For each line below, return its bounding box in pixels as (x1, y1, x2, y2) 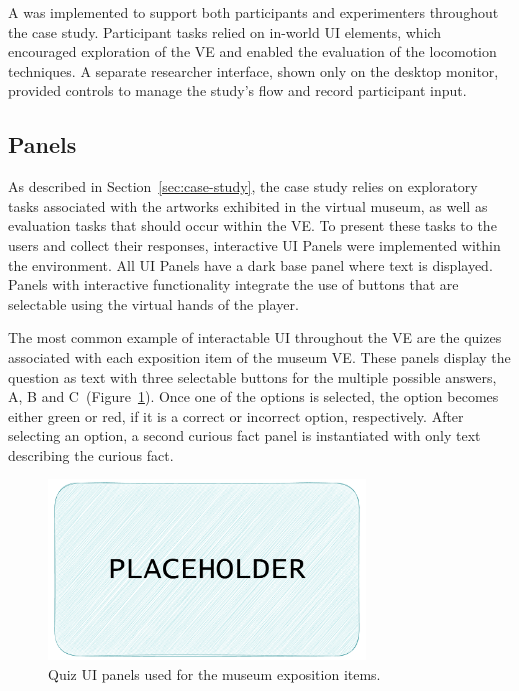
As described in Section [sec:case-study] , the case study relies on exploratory (8, 176, 478, 197)
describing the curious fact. (8, 444, 174, 465)
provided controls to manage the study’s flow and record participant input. (8, 80, 467, 101)
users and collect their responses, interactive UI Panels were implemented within (8, 234, 501, 255)
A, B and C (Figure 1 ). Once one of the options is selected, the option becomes (8, 386, 499, 407)
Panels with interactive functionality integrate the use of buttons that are (8, 274, 459, 295)
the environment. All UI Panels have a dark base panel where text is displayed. (8, 254, 493, 275)
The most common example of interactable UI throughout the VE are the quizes (8, 327, 502, 348)
